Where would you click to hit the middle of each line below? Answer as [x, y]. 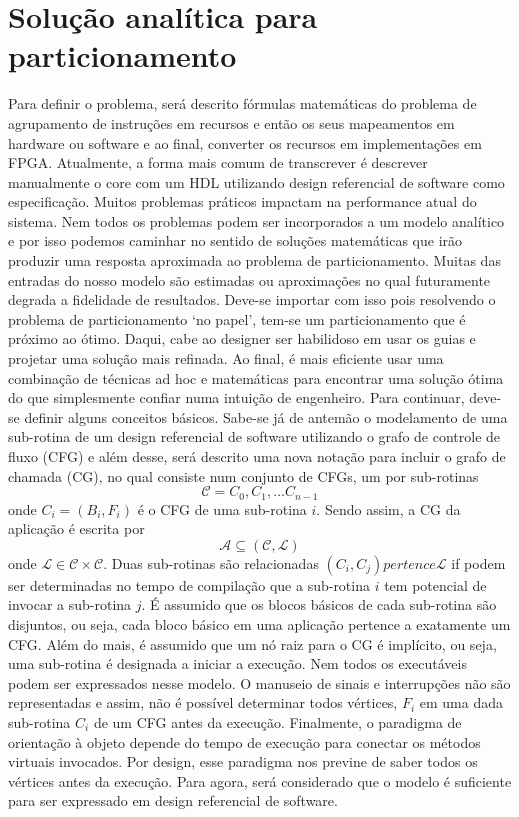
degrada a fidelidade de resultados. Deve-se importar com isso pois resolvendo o [252, 299]
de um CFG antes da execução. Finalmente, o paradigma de [277, 721]
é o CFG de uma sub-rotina [222, 508]
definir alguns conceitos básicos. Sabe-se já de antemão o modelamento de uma [266, 416]
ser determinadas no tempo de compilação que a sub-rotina [189, 584]
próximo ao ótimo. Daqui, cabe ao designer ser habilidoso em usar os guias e [242, 338]
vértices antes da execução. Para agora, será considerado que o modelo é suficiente [260, 780]
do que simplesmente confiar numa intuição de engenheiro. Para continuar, [236, 397]
